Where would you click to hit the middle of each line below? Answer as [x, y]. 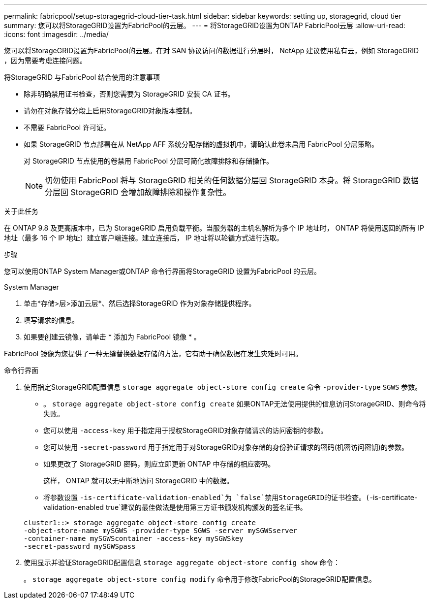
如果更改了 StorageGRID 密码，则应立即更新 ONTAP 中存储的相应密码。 [159, 464]
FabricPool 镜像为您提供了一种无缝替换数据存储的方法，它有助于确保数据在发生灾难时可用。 [153, 353]
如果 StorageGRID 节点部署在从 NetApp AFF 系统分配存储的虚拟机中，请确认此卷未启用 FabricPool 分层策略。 [201, 144]
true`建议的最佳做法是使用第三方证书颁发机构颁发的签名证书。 [206, 507]
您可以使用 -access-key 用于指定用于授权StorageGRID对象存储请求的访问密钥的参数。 [185, 430]
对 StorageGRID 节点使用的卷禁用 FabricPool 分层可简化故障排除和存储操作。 [148, 161]
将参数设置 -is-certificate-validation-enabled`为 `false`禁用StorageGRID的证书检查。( [207, 497]
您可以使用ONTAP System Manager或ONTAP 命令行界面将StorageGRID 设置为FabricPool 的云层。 [163, 271]
